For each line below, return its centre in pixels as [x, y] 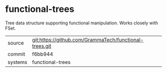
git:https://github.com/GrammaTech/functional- [88, 40]
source [16, 43]
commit [16, 54]
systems [17, 62]
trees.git [42, 46]
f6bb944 [42, 54]
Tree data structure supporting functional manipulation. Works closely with [82, 23]
